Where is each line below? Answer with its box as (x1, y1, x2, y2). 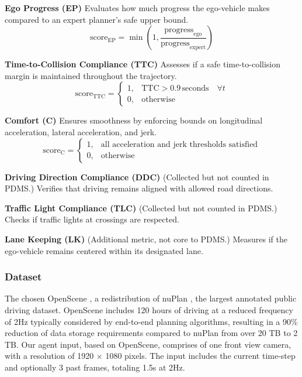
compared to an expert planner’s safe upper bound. (5, 13, 189, 25)
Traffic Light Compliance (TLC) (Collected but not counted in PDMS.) (5, 201, 277, 214)
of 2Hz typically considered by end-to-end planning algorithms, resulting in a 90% (5, 315, 298, 327)
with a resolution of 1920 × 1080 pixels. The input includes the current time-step (5, 349, 296, 362)
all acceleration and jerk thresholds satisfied (100, 140, 258, 149)
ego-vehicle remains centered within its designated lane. (5, 244, 203, 256)
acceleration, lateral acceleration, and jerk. (5, 125, 157, 138)
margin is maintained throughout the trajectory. (5, 69, 177, 81)
